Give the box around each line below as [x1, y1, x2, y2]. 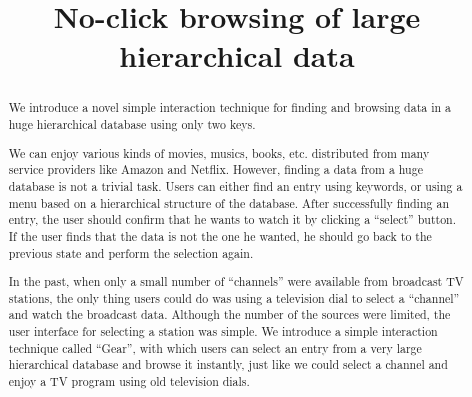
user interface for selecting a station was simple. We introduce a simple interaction [8, 323, 438, 340]
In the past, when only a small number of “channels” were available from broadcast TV [8, 273, 464, 290]
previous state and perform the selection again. [8, 244, 254, 261]
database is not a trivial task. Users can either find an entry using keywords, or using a [8, 177, 463, 194]
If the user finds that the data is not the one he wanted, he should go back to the [8, 227, 432, 244]
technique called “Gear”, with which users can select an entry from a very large [8, 339, 422, 356]
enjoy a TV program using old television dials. [8, 372, 250, 389]
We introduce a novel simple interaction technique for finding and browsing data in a [8, 99, 452, 116]
